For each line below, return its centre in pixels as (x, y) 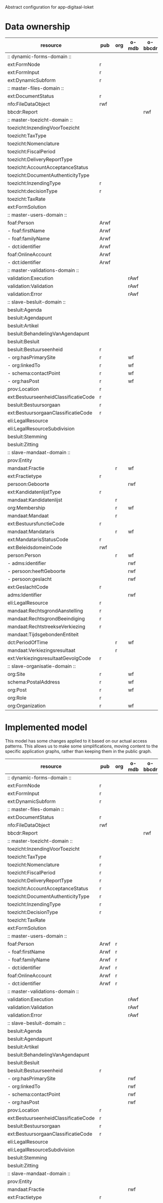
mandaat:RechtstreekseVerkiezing (47, 627)
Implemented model (46, 727)
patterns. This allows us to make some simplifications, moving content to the (81, 746)
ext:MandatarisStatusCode (38, 539)
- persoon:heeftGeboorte (36, 571)
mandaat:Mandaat (28, 516)
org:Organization (27, 706)
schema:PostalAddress (34, 682)
